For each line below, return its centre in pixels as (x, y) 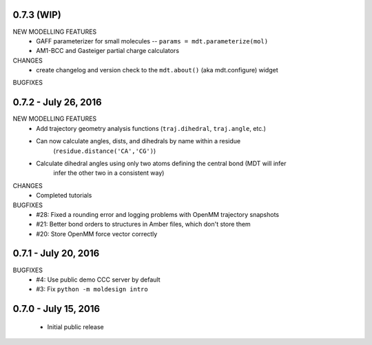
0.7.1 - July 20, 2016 (56, 254)
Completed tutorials (64, 196)
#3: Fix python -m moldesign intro (92, 289)
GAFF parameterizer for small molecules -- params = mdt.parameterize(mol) (152, 41)
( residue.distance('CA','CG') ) (105, 151)
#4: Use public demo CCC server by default (98, 280)
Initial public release (76, 326)
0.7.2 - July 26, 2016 (58, 102)
